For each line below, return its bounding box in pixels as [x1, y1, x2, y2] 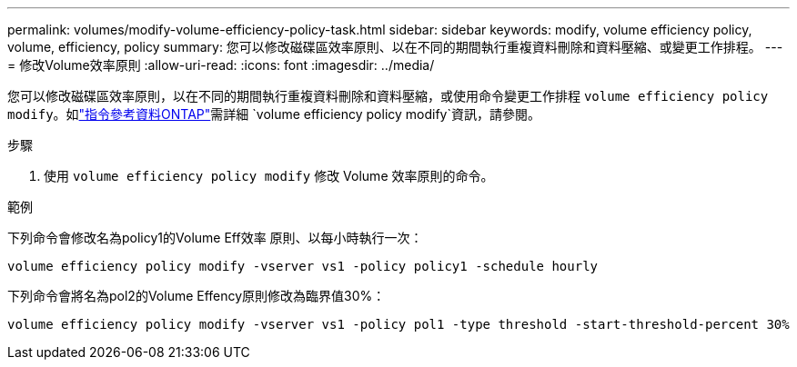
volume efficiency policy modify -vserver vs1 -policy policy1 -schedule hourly [7, 259, 599, 273]
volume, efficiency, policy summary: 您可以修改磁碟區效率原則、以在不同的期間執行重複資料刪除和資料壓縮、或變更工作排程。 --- [7, 39, 783, 55]
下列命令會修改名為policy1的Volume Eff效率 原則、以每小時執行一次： [7, 230, 423, 245]
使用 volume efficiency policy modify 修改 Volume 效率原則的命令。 [44, 168, 494, 183]
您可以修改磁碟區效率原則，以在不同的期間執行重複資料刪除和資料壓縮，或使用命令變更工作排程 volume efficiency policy [7, 88, 769, 104]
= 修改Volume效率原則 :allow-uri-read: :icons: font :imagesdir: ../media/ [7, 57, 435, 73]
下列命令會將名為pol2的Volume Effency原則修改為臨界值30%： [7, 288, 386, 303]
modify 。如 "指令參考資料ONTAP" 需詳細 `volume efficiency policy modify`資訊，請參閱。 [7, 106, 540, 122]
